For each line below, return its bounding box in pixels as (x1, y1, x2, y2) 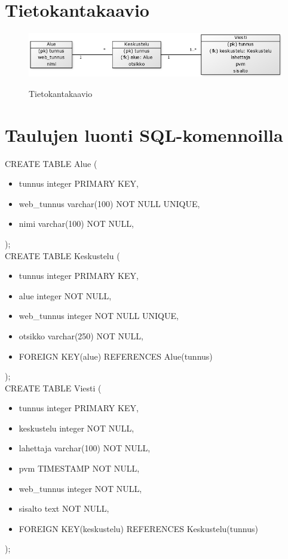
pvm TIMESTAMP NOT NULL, (19, 462, 140, 475)
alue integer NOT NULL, (19, 289, 112, 302)
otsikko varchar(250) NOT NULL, (19, 329, 144, 342)
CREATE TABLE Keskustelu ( (5, 249, 120, 262)
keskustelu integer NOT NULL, (19, 421, 134, 434)
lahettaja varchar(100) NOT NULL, (19, 442, 151, 454)
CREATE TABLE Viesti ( (5, 381, 102, 394)
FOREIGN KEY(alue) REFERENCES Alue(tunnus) (19, 350, 213, 362)
